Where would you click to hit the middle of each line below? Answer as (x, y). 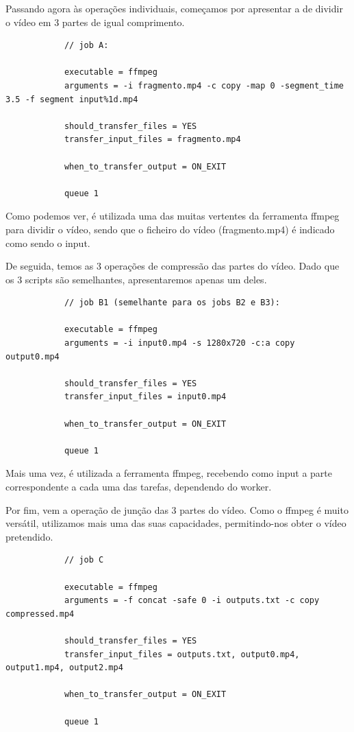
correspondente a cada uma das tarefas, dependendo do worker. (139, 486)
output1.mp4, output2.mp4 (64, 668)
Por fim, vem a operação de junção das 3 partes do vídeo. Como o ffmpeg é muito (177, 509)
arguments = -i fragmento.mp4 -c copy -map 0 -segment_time (204, 85)
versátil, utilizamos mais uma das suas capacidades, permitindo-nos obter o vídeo (176, 523)
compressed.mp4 (40, 614)
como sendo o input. (48, 243)
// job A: (86, 46)
